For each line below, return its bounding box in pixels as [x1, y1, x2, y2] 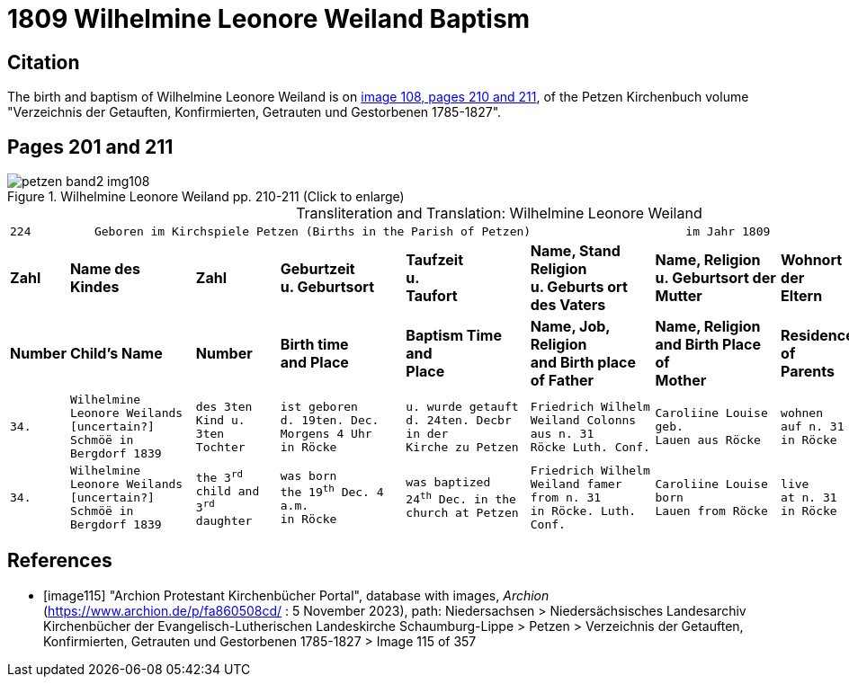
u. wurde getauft [406, 399, 519, 413]
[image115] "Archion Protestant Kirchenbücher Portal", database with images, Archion [43, 587, 550, 603]
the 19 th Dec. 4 [280, 482, 384, 500]
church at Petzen [406, 505, 519, 520]
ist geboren [280, 399, 358, 413]
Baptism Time [406, 326, 502, 345]
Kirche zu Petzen [406, 440, 519, 454]
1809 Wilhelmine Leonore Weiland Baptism [7, 4, 531, 34]
